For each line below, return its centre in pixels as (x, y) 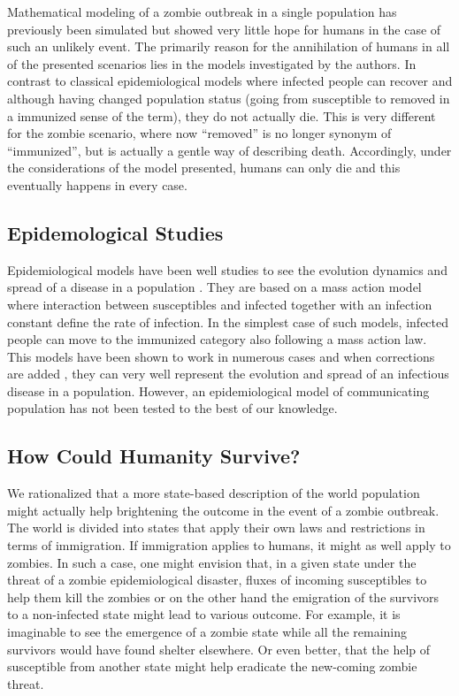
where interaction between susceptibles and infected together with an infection (220, 304)
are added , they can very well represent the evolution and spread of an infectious (228, 374)
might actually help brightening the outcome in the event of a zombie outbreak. (223, 510)
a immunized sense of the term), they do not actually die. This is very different (222, 115)
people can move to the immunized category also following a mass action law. (217, 339)
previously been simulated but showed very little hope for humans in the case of (224, 29)
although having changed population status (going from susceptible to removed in (229, 98)
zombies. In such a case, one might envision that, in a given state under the (212, 562)
